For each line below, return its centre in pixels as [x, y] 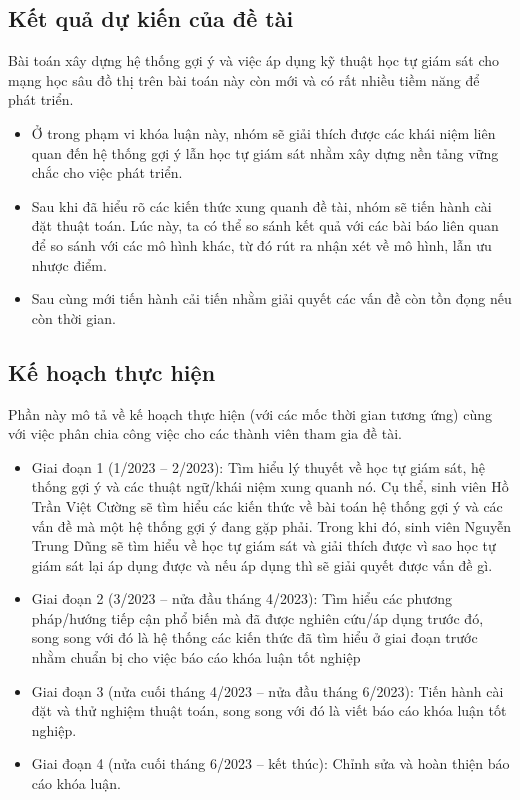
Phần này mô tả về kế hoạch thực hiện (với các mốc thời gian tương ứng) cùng [250, 413]
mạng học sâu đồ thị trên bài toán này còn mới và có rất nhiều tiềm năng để [244, 79]
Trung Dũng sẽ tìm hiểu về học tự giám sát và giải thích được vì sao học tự [263, 545]
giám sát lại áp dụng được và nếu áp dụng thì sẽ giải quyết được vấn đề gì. [262, 564]
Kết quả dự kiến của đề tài [151, 18]
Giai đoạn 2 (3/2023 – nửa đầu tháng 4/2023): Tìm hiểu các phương [241, 598]
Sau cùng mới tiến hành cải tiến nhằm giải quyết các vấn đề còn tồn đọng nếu [271, 298]
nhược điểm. [69, 264]
